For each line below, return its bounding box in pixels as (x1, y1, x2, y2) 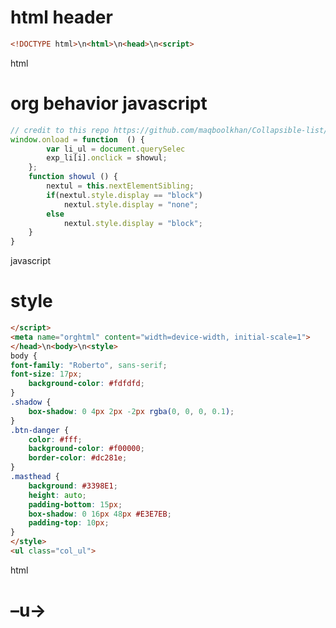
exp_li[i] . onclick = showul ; (46, 153, 168, 163)
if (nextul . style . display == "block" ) (46, 190, 203, 200)
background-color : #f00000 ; (28, 444, 145, 454)
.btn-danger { (10, 425, 70, 435)
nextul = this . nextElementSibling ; (46, 181, 195, 191)
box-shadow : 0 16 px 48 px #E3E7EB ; (28, 509, 172, 519)
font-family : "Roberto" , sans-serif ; (10, 360, 168, 370)
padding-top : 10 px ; (28, 518, 110, 528)
